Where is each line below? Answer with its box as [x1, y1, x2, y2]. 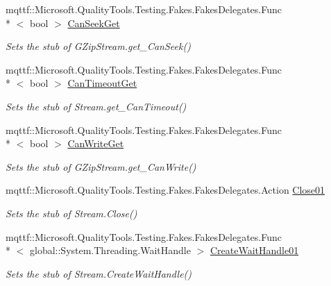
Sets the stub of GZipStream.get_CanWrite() [6, 159, 196, 174]
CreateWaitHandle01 [210, 243, 299, 258]
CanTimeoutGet [67, 76, 137, 90]
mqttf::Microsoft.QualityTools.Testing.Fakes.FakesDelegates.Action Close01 [6, 183, 325, 197]
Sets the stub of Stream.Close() [6, 205, 137, 220]
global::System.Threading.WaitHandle [29, 243, 191, 258]
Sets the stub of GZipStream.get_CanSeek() [6, 39, 191, 53]
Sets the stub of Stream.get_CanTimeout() [6, 99, 187, 113]
